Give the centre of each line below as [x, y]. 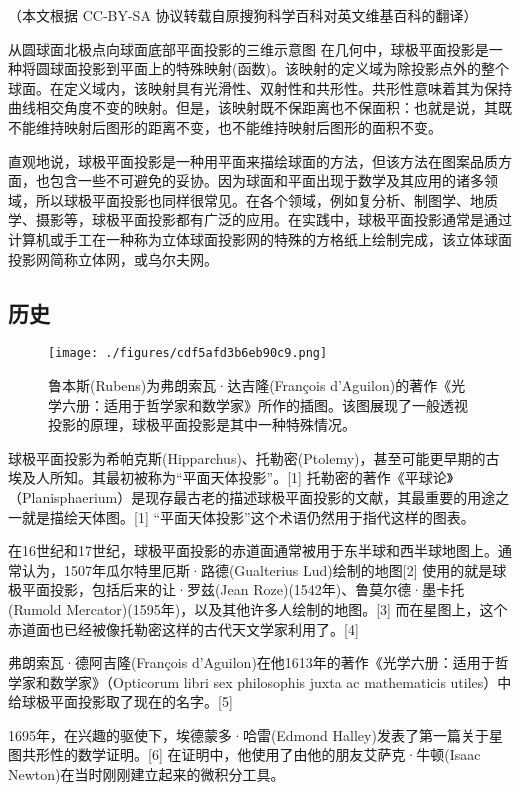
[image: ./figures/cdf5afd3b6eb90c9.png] [188, 353]
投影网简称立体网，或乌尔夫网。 [113, 258]
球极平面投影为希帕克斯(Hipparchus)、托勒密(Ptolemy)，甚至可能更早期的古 [254, 457]
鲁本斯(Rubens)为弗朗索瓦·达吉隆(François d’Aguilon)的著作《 [250, 384]
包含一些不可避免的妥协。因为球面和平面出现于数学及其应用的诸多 [266, 180]
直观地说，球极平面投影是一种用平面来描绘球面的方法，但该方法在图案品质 [253, 160]
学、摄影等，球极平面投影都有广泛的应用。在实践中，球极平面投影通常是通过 [260, 219]
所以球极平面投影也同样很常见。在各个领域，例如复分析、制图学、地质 [266, 199]
